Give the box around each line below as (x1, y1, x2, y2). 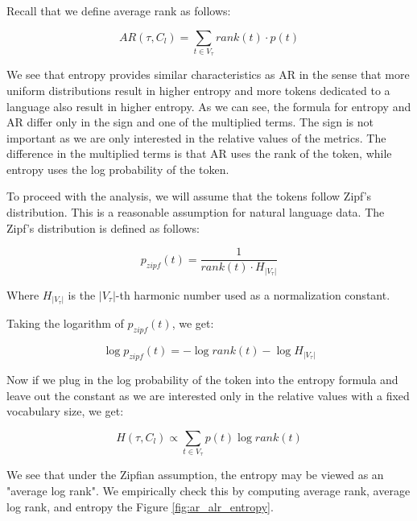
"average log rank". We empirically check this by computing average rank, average (6, 482, 411, 499)
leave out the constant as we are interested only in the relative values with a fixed (6, 387, 410, 403)
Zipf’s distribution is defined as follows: (6, 219, 200, 236)
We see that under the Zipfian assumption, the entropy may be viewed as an (6, 466, 384, 483)
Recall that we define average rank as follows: (6, 2, 231, 19)
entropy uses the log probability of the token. (6, 160, 229, 177)
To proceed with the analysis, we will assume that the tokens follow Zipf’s (6, 188, 372, 205)
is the (68, 286, 96, 303)
